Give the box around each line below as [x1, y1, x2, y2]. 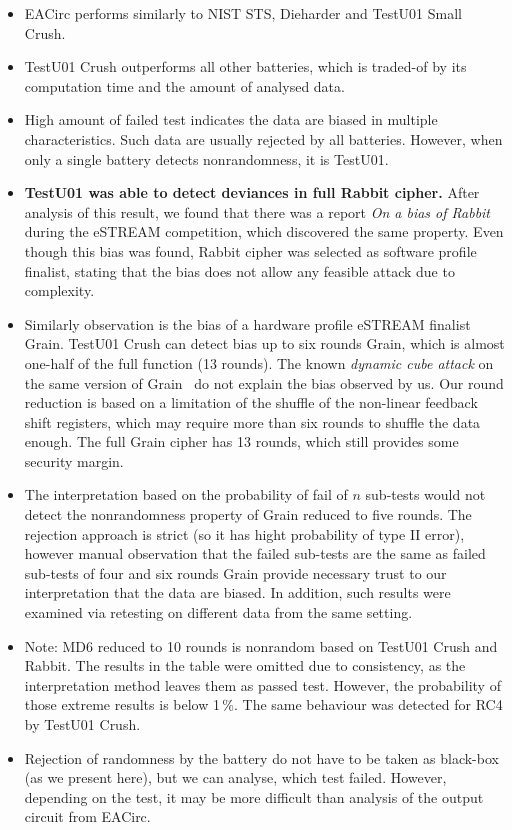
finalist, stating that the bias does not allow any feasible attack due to [24, 260, 455, 281]
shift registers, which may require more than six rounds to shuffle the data [24, 411, 481, 432]
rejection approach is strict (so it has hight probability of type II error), [24, 523, 465, 544]
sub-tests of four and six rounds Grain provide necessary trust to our [24, 562, 447, 583]
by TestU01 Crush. [24, 714, 141, 734]
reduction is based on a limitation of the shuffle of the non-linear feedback [24, 392, 478, 413]
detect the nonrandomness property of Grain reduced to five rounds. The [24, 504, 472, 525]
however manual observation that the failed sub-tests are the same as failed [24, 543, 486, 564]
